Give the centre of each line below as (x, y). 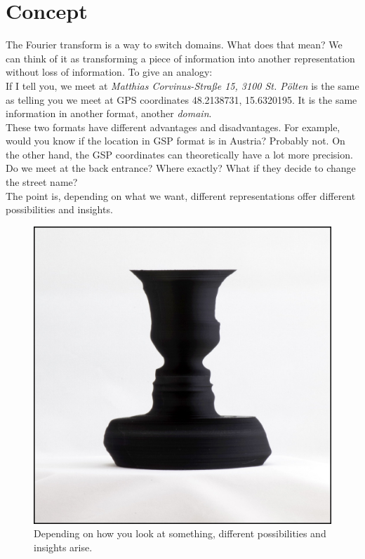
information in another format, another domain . (109, 113)
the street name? (42, 182)
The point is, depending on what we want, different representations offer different (181, 195)
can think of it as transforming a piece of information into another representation (180, 58)
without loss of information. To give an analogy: (109, 72)
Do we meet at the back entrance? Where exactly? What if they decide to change (181, 168)
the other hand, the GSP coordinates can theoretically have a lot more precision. (179, 154)
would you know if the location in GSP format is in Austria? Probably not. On (175, 141)
